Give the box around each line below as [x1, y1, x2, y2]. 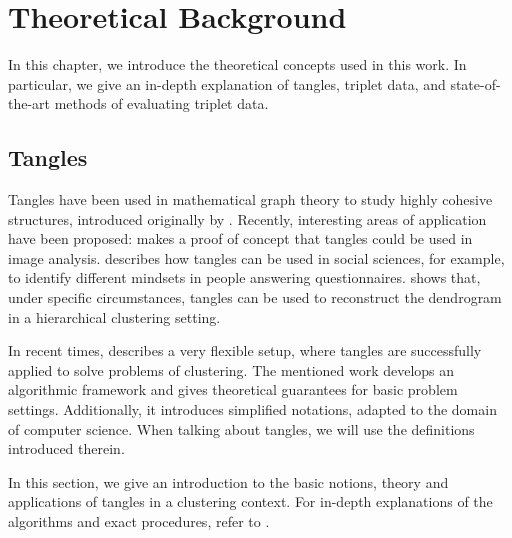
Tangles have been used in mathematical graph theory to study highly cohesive [8, 189, 493, 210]
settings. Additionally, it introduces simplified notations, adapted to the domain [8, 399, 497, 420]
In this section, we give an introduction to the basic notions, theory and [8, 471, 449, 492]
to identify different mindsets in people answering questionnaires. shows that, [8, 267, 481, 288]
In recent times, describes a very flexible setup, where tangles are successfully [8, 340, 482, 361]
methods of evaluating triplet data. [54, 93, 269, 114]
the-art [8, 93, 51, 114]
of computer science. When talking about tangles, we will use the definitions [8, 418, 475, 439]
